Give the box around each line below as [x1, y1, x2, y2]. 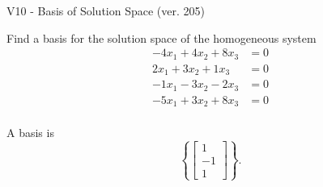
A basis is [6, 124, 54, 141]
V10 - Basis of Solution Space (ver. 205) [6, 2, 205, 19]
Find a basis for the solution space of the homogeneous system [6, 29, 317, 46]
